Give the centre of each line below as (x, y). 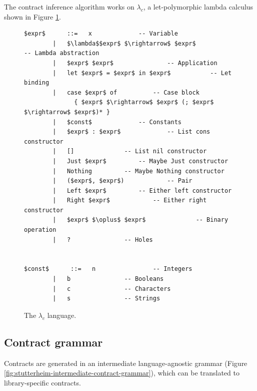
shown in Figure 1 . (32, 16)
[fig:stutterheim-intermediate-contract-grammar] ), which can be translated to (122, 373)
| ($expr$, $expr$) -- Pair (122, 181)
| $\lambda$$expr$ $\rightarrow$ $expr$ (124, 43)
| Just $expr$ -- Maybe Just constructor (140, 161)
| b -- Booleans (108, 279)
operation (40, 230)
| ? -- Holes (103, 240)
